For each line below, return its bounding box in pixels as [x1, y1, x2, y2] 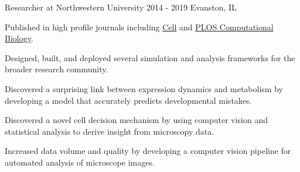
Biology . [5, 32, 33, 44]
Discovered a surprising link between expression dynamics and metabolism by [5, 82, 283, 94]
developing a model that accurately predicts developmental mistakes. [5, 94, 252, 106]
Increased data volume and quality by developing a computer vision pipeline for [5, 145, 291, 157]
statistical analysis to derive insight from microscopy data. [5, 125, 214, 137]
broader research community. [5, 63, 108, 75]
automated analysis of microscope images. [5, 156, 155, 168]
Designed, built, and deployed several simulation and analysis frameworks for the [5, 51, 295, 64]
